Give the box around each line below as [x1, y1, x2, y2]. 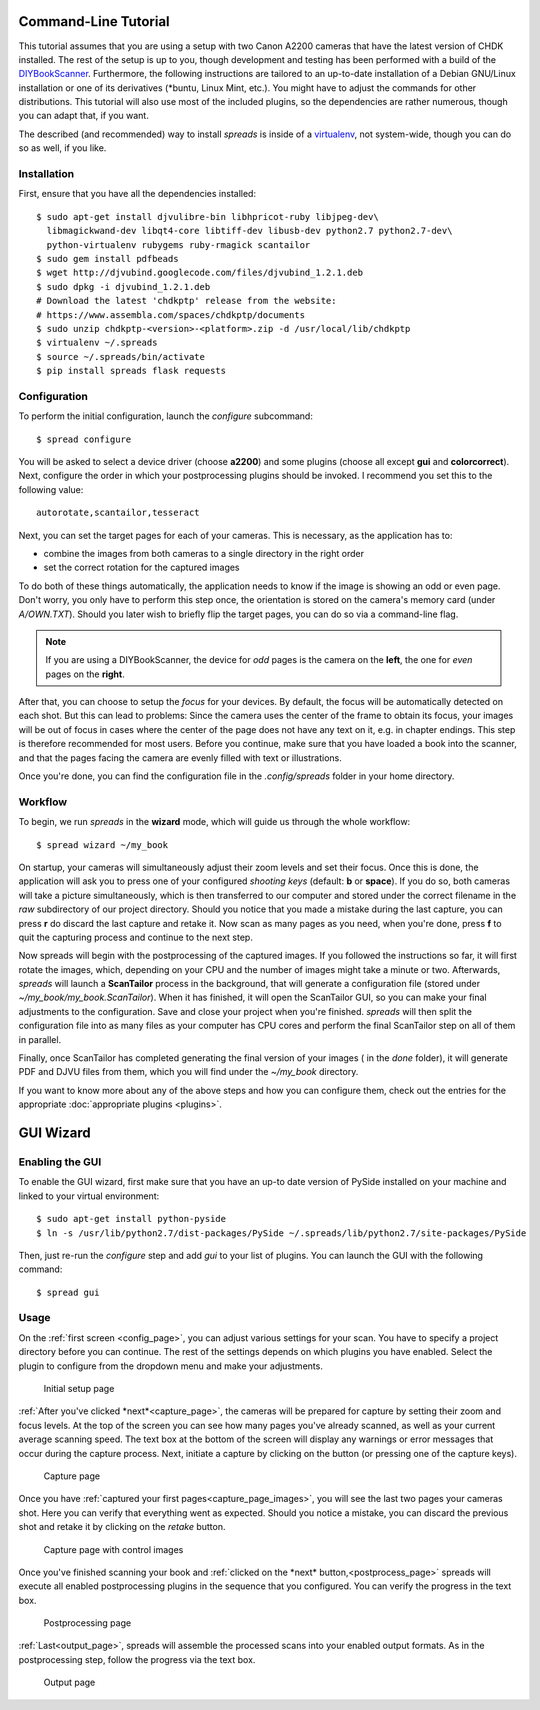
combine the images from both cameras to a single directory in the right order [43, 547, 365, 559]
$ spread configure [36, 433, 132, 445]
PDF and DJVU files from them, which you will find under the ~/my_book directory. [18, 1066, 359, 1078]
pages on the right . [45, 668, 125, 680]
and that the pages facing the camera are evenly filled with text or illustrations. [18, 751, 342, 764]
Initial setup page [43, 1383, 115, 1395]
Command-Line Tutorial [18, 13, 170, 30]
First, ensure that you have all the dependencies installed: [18, 188, 257, 200]
